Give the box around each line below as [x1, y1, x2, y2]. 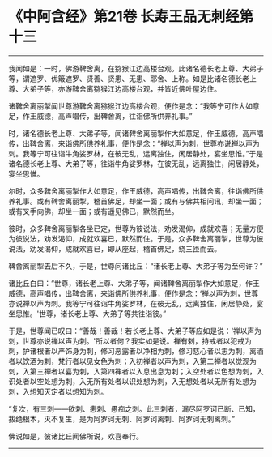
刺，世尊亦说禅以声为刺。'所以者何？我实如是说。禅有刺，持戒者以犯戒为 [8, 335, 253, 345]
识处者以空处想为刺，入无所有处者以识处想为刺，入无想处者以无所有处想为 [8, 376, 257, 386]
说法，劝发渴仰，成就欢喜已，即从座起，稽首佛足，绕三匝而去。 [8, 244, 221, 254]
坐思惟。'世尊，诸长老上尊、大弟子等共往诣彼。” [8, 309, 167, 318]
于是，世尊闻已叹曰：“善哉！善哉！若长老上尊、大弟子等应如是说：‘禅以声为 [8, 326, 261, 335]
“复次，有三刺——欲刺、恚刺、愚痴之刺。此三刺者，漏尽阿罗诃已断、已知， [8, 404, 261, 413]
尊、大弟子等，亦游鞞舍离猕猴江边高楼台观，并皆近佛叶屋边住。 [8, 83, 221, 93]
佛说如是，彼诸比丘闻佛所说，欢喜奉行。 [8, 431, 143, 441]
